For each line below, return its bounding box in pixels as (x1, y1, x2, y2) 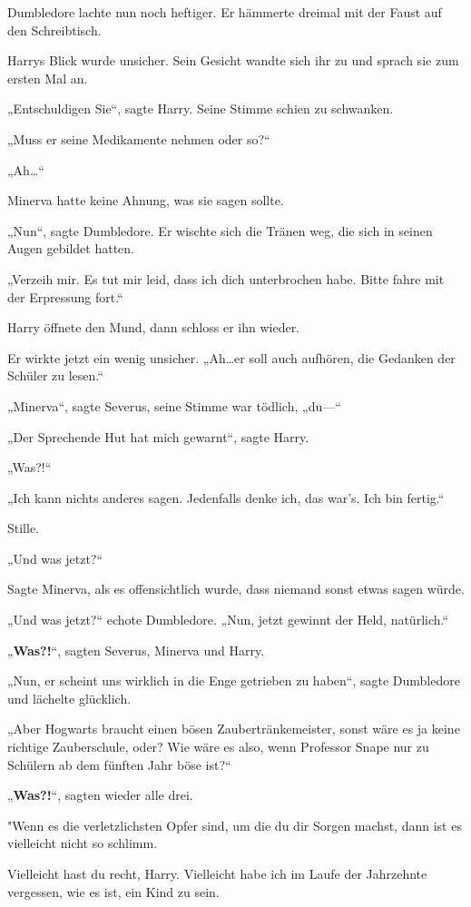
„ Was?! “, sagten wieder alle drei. (7, 785, 193, 804)
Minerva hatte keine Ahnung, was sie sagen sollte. (7, 191, 284, 210)
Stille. (7, 518, 40, 537)
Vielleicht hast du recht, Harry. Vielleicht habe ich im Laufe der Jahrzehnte (7, 864, 427, 882)
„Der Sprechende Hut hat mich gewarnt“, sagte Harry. (7, 427, 309, 446)
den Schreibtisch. (7, 20, 102, 39)
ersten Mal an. (7, 68, 88, 87)
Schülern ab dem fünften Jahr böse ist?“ (7, 754, 231, 774)
